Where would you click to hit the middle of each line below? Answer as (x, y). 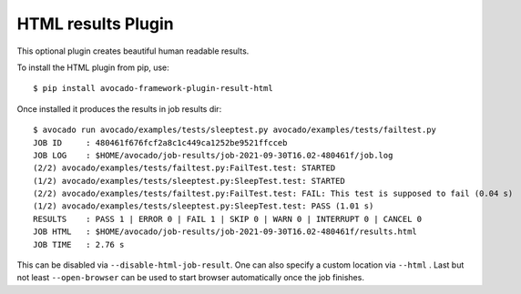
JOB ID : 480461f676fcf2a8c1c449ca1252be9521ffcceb (160, 142)
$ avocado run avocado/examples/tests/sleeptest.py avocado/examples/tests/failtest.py (235, 130)
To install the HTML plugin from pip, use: (93, 67)
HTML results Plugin (95, 24)
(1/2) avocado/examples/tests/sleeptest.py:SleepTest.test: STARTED (189, 181)
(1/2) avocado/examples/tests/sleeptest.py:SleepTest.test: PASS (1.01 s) (204, 206)
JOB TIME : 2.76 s (79, 244)
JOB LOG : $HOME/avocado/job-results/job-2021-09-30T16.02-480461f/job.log (213, 155)
